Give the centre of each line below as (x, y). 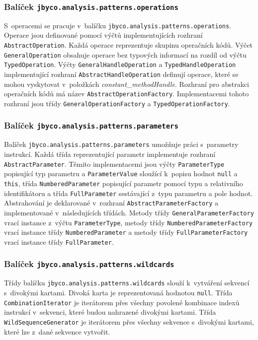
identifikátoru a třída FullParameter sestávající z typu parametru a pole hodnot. (129, 193)
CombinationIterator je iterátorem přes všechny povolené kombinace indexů (122, 302)
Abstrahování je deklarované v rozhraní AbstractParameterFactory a (111, 203)
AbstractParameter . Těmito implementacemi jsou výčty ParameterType (114, 164)
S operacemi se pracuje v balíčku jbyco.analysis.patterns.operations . (118, 25)
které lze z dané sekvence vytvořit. (57, 331)
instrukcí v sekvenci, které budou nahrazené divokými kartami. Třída (110, 312)
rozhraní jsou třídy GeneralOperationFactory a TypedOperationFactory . (117, 103)
